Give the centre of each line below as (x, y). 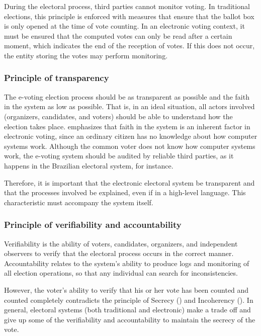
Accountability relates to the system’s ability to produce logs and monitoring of (127, 263)
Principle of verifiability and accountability (93, 225)
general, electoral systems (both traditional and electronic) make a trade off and (127, 310)
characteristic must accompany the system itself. (79, 202)
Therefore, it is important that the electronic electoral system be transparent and (129, 182)
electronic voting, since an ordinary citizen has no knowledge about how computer (131, 136)
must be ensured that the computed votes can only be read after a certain (118, 35)
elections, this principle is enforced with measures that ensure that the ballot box (129, 16)
